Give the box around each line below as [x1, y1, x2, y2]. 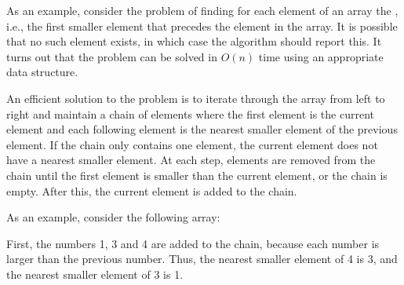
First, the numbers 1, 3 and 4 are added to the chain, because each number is [6, 235, 380, 251]
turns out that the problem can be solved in [6, 48, 217, 64]
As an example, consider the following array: [6, 209, 220, 225]
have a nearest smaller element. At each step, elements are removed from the [6, 152, 376, 168]
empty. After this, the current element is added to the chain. [6, 182, 297, 199]
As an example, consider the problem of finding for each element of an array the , [6, 2, 399, 18]
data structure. [6, 64, 78, 80]
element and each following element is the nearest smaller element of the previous [6, 121, 398, 137]
